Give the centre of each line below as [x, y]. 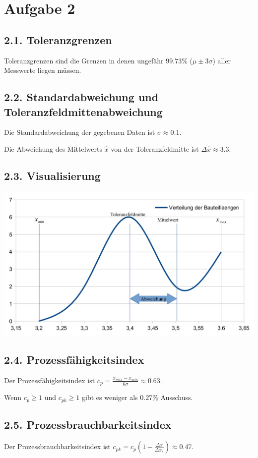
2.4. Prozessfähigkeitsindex [74, 360]
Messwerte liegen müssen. [43, 70]
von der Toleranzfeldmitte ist [155, 148]
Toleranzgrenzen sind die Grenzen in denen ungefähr [84, 60]
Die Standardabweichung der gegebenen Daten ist [80, 132]
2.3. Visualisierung [52, 175]
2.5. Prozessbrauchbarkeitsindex [88, 425]
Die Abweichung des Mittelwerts [53, 148]
